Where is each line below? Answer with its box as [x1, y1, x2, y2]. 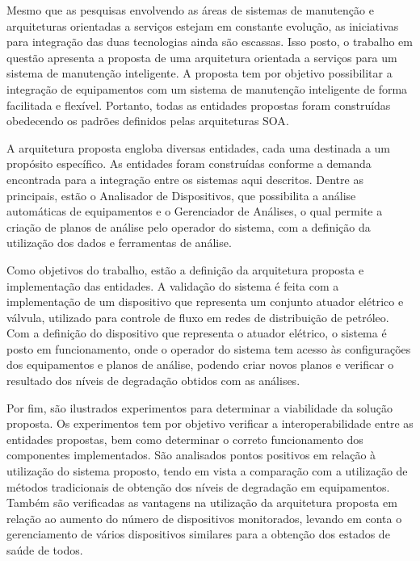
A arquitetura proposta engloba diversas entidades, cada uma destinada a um [6, 139, 391, 156]
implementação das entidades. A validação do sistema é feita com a [6, 277, 339, 294]
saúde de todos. [6, 542, 83, 558]
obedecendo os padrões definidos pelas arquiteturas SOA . [6, 112, 289, 129]
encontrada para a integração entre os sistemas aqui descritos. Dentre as [6, 170, 363, 187]
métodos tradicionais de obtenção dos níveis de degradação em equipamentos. [6, 478, 390, 495]
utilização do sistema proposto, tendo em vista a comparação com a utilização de [6, 463, 408, 479]
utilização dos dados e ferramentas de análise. [6, 234, 232, 251]
